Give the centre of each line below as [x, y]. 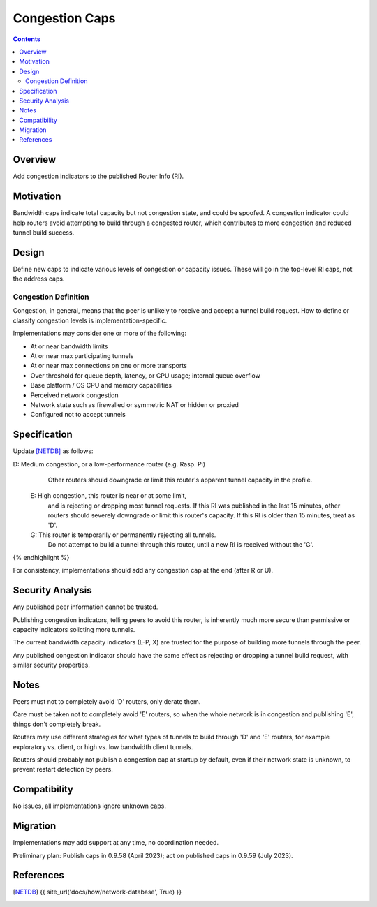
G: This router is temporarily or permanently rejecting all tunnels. [123, 535]
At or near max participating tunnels [82, 356]
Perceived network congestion [74, 395]
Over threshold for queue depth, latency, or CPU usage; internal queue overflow [146, 375]
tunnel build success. [44, 233]
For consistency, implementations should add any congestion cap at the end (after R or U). [143, 570]
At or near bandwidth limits [69, 346]
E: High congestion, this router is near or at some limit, [109, 496]
